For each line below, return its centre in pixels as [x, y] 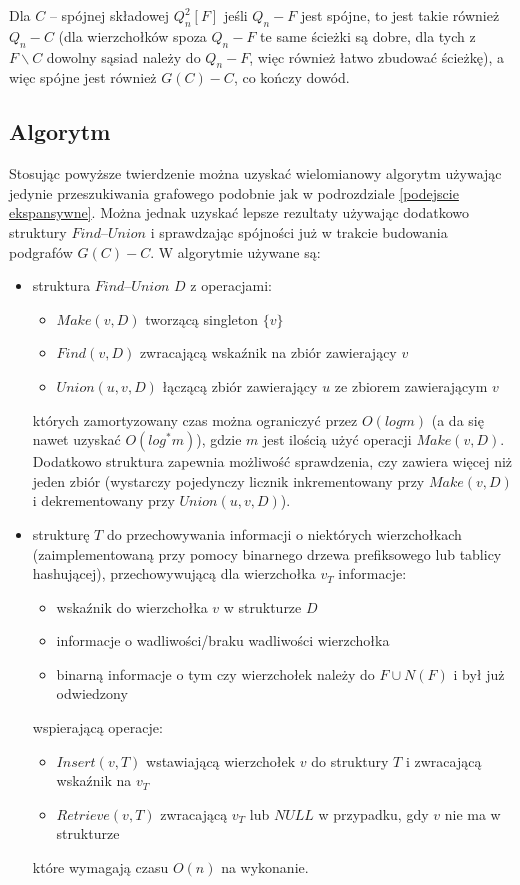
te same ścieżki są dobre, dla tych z [368, 35]
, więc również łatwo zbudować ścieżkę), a [376, 56]
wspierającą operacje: [97, 727]
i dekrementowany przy [103, 500]
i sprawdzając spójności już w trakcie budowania [299, 231]
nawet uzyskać [76, 439]
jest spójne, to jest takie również [400, 15]
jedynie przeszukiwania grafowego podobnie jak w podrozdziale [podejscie [234, 192]
